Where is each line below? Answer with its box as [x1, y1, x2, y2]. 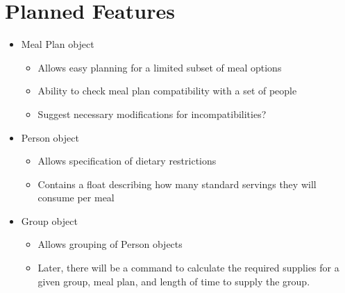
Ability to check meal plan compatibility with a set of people [37, 83, 297, 98]
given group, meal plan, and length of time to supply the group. [37, 274, 310, 288]
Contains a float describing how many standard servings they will [37, 176, 317, 191]
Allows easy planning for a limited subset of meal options [37, 60, 282, 74]
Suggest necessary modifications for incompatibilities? [37, 106, 267, 121]
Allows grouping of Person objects [37, 237, 183, 251]
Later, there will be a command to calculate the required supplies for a [37, 260, 339, 275]
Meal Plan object [21, 37, 94, 51]
